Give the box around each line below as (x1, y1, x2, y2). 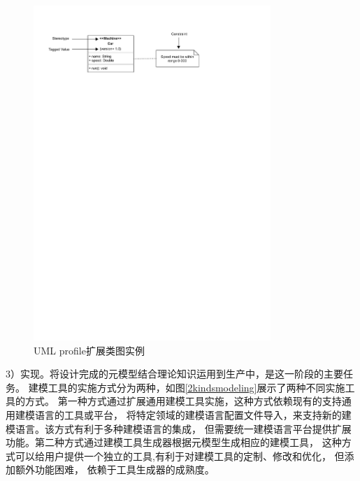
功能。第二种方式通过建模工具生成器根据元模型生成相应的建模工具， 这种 (6, 435, 342, 450)
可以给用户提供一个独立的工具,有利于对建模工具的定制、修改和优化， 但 (15, 448, 345, 463)
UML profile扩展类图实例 (34, 343, 145, 357)
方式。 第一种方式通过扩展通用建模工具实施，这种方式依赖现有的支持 (24, 394, 342, 408)
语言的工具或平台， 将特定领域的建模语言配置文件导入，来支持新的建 (34, 408, 352, 422)
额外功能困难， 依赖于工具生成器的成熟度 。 (15, 462, 215, 477)
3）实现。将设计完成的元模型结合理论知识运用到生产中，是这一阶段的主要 (6, 366, 343, 381)
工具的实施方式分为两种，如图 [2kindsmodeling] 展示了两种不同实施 (48, 380, 345, 394)
